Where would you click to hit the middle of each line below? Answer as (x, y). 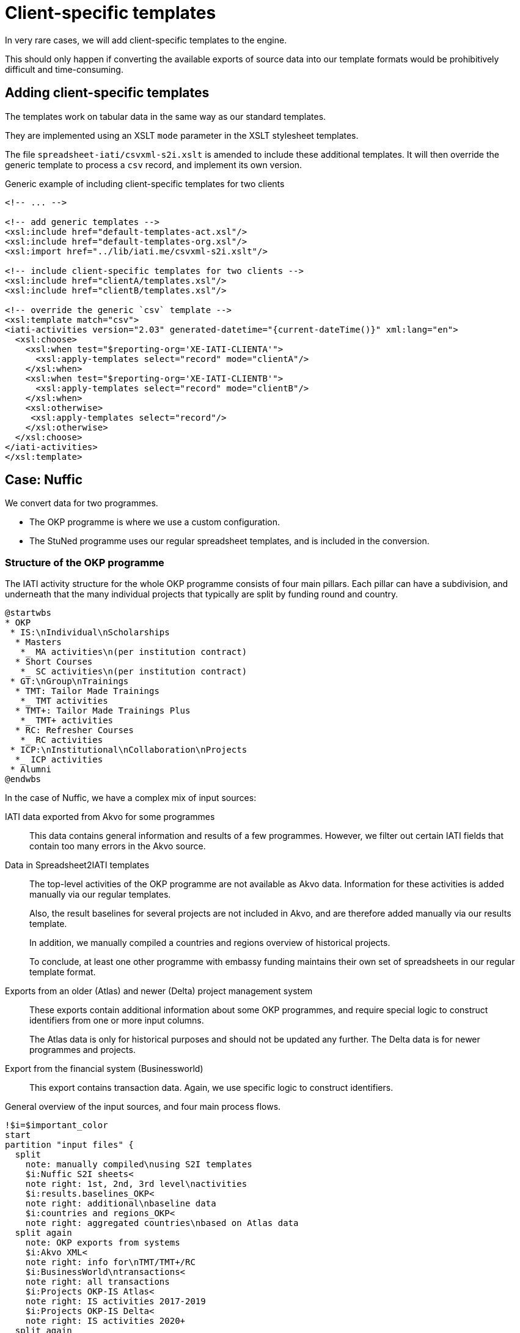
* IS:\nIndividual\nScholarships (90, 633)
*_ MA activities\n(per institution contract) (134, 652)
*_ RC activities (62, 740)
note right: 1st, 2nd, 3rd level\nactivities (136, 1184)
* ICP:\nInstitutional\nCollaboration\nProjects (129, 750)
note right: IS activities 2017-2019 (115, 1302)
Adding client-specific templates (107, 93)
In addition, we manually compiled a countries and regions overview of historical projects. (210, 943)
